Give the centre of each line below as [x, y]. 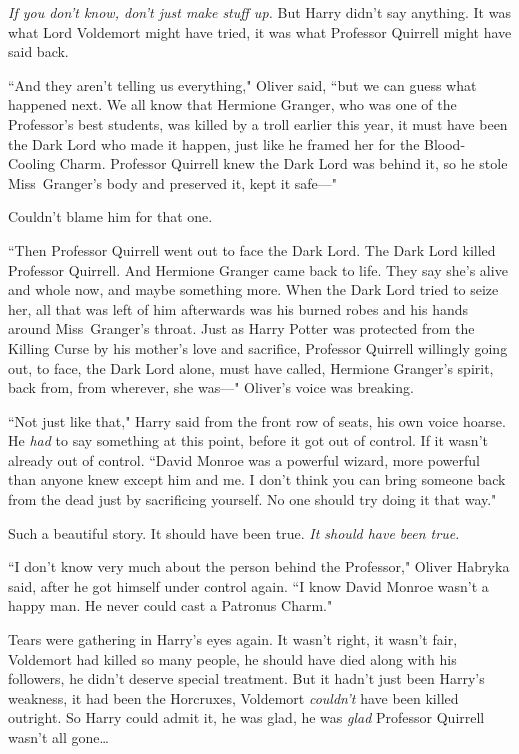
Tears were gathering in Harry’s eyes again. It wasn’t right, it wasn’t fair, [233, 639]
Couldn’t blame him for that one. [110, 216]
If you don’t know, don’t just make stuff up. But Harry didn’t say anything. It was [259, 12]
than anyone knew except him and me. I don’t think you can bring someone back [257, 479]
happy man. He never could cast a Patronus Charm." [170, 605]
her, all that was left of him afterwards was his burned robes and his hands [238, 308]
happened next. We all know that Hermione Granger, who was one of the [232, 104]
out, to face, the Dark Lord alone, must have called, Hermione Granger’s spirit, [251, 367]
